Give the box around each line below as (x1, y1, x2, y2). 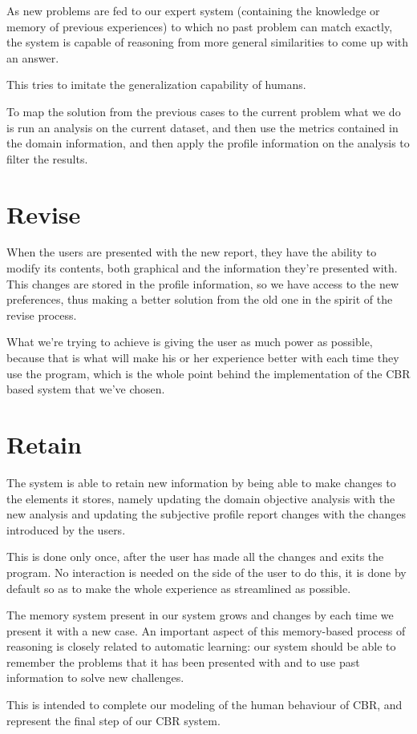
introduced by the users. (6, 521, 126, 538)
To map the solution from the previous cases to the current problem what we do (6, 103, 401, 119)
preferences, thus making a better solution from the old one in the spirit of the (6, 291, 393, 308)
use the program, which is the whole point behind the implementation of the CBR (6, 365, 411, 381)
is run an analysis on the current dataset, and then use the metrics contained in (6, 119, 399, 135)
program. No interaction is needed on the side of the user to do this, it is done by (6, 563, 407, 580)
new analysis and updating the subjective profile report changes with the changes (6, 506, 406, 522)
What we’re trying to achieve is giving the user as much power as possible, (6, 333, 373, 350)
